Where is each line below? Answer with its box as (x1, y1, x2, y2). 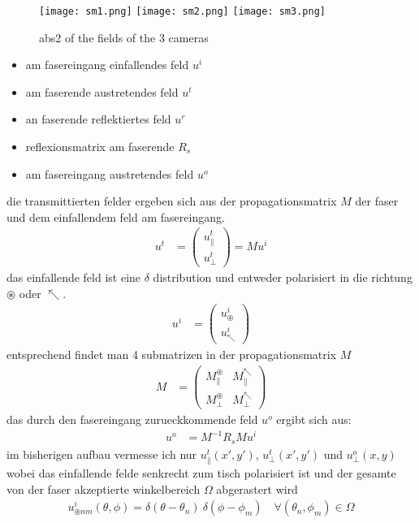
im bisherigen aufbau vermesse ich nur (6, 445, 197, 462)
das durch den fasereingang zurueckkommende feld (6, 411, 258, 428)
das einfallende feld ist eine (6, 269, 141, 286)
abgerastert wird (216, 480, 298, 497)
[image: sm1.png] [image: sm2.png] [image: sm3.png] (39, 6, 326, 17)
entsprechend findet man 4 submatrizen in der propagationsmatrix (6, 346, 337, 363)
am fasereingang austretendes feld (25, 165, 194, 182)
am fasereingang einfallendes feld (25, 56, 189, 73)
